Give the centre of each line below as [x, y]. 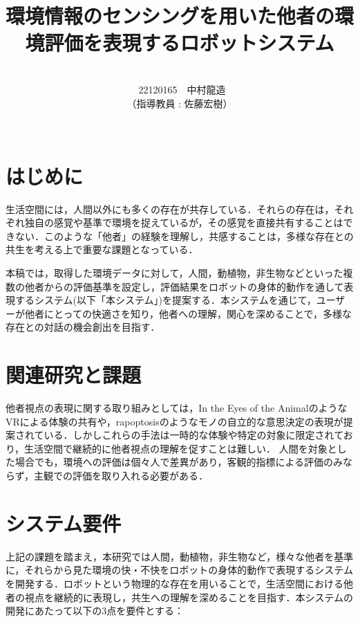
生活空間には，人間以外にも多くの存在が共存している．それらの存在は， [170, 209]
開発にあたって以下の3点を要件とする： [95, 611]
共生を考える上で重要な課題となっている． [102, 249]
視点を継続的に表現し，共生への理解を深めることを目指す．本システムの [189, 597]
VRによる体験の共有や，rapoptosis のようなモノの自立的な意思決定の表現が [174, 421]
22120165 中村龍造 [182, 89]
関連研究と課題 [74, 375]
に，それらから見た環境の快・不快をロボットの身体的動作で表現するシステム [179, 570]
